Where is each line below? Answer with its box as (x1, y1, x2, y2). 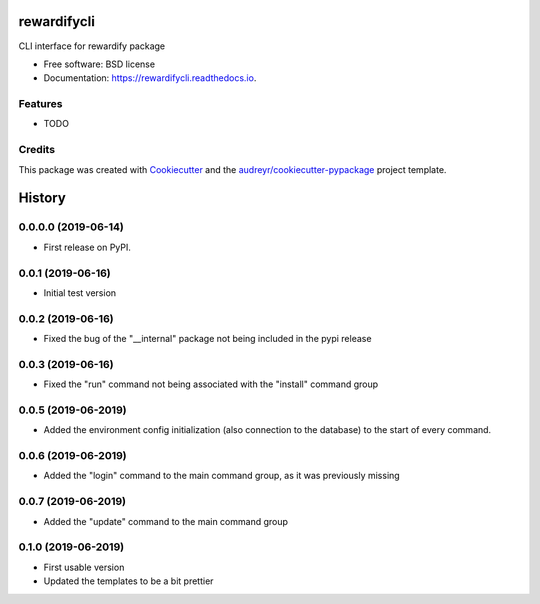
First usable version (43, 561, 125, 573)
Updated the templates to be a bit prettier (43, 575, 214, 587)
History (18, 190, 67, 207)
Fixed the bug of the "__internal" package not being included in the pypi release (43, 333, 372, 345)
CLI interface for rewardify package (18, 40, 166, 52)
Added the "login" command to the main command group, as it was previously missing (43, 470, 400, 482)
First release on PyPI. (43, 241, 132, 253)
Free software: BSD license (43, 58, 155, 70)
